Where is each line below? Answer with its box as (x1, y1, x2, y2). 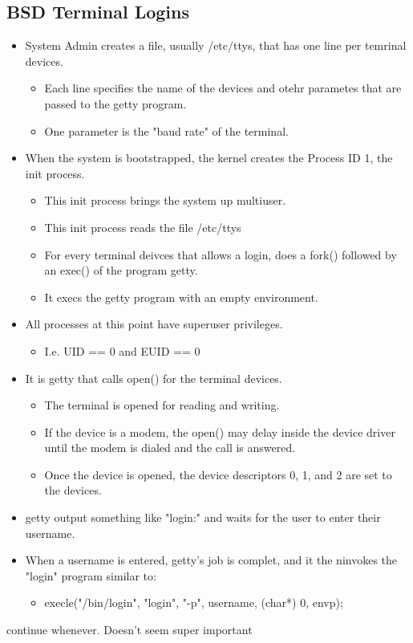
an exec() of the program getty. (44, 262, 198, 279)
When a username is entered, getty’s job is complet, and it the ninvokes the (25, 551, 397, 568)
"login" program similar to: (25, 567, 156, 584)
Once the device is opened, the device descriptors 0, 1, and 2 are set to (44, 466, 392, 482)
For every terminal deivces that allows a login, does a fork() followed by (44, 246, 397, 262)
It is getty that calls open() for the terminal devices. (25, 369, 282, 386)
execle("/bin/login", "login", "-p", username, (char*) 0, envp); (44, 594, 343, 611)
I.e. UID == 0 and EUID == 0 (44, 342, 200, 359)
